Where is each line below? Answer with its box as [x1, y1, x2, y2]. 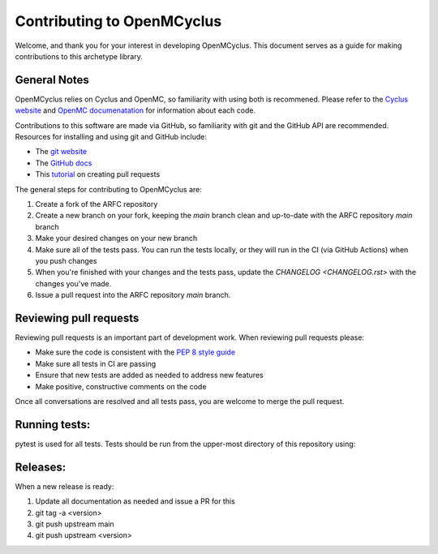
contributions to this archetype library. [15, 51, 144, 61]
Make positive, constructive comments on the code [35, 381, 207, 391]
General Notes [15, 73, 89, 87]
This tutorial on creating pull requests [35, 170, 161, 179]
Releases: [15, 460, 67, 474]
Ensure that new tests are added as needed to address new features [35, 370, 264, 380]
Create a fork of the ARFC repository [35, 199, 158, 208]
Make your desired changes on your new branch [35, 234, 198, 243]
